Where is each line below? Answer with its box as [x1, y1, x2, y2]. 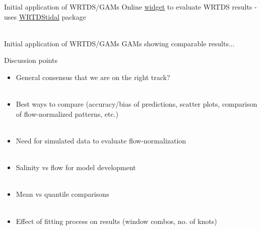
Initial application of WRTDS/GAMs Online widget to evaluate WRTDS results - [4, 2, 257, 12]
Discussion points [4, 55, 57, 65]
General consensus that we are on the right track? [16, 71, 170, 82]
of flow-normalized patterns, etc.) [16, 108, 118, 119]
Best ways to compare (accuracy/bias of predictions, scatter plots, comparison [16, 99, 257, 109]
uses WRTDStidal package [4, 11, 86, 22]
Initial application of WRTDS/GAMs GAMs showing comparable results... [4, 38, 235, 48]
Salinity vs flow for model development [16, 162, 136, 173]
